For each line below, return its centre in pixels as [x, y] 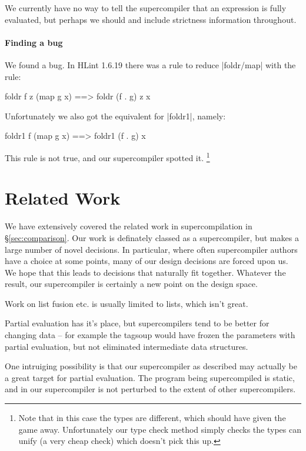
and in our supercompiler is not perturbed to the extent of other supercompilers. [150, 389]
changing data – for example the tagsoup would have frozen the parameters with [150, 335]
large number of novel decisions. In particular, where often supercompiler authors [151, 249]
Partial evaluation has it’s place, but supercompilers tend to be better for [137, 323]
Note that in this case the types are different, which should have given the [152, 418]
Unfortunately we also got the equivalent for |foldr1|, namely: [115, 116]
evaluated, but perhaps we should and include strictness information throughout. [151, 19]
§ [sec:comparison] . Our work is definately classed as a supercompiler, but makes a [152, 237]
